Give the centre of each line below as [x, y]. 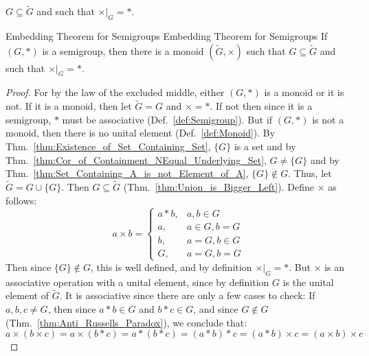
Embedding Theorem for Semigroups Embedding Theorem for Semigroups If [167, 36]
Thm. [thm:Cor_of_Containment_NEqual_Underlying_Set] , [136, 159]
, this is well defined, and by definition [171, 266]
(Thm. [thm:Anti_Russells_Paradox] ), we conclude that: [126, 322]
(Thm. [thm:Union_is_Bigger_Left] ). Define [219, 187]
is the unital [308, 282]
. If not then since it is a [261, 106]
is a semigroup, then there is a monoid [123, 50]
